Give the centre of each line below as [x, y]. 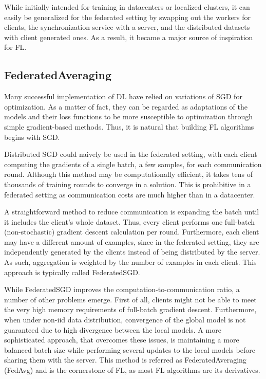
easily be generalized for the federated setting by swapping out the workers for [128, 17]
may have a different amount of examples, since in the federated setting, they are [132, 241]
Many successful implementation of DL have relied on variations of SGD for [123, 96]
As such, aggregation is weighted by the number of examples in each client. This [130, 262]
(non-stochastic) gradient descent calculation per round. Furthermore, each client [132, 232]
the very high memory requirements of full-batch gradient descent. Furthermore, [130, 309]
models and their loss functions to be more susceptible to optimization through [128, 116]
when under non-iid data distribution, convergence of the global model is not [125, 320]
